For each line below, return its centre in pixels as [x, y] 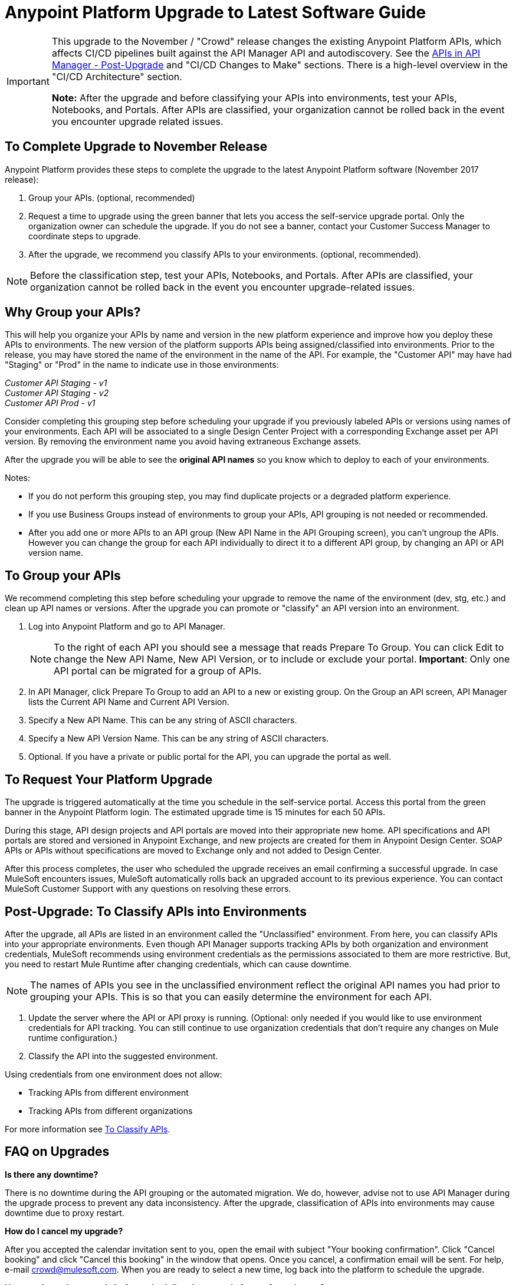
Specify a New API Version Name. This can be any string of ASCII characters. [179, 739]
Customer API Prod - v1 [50, 403]
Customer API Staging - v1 [56, 383]
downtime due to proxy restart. [65, 1212]
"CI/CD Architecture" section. [117, 76]
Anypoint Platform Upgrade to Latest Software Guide [216, 12]
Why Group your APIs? [73, 312]
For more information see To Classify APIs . [88, 1129]
